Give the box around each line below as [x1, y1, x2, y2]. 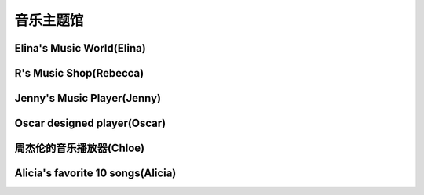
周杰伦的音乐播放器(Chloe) [14, 142, 145, 155]
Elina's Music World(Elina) [14, 42, 147, 55]
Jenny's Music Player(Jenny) [14, 92, 161, 105]
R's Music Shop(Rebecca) [14, 67, 144, 80]
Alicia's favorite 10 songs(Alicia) [14, 167, 177, 180]
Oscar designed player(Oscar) [14, 117, 166, 130]
